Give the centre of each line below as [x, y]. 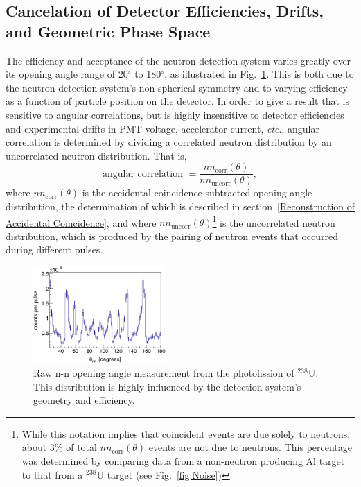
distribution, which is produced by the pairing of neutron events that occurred [172, 236]
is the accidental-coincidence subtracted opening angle [197, 193]
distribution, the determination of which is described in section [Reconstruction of [180, 206]
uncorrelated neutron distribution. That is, [96, 155]
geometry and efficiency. [84, 400]
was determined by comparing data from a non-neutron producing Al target [183, 460]
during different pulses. [54, 249]
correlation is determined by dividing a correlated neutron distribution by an [169, 142]
